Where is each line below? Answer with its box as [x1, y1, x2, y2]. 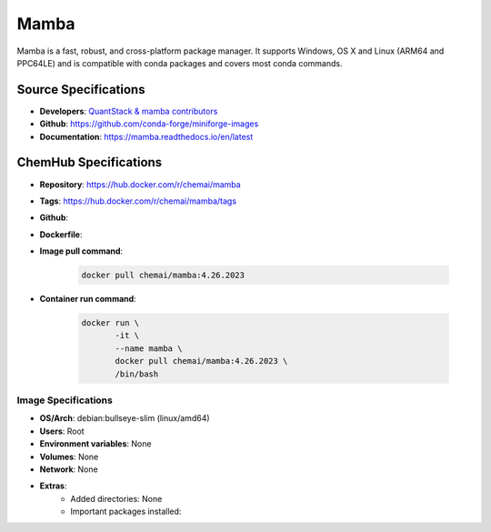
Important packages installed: [70, 506, 182, 517]
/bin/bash [115, 368, 159, 379]
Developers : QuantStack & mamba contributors [39, 105, 218, 116]
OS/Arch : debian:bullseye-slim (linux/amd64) [39, 413, 210, 424]
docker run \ [81, 318, 140, 328]
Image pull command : [39, 246, 123, 256]
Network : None [39, 464, 99, 475]
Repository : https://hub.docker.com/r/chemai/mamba [39, 178, 241, 190]
